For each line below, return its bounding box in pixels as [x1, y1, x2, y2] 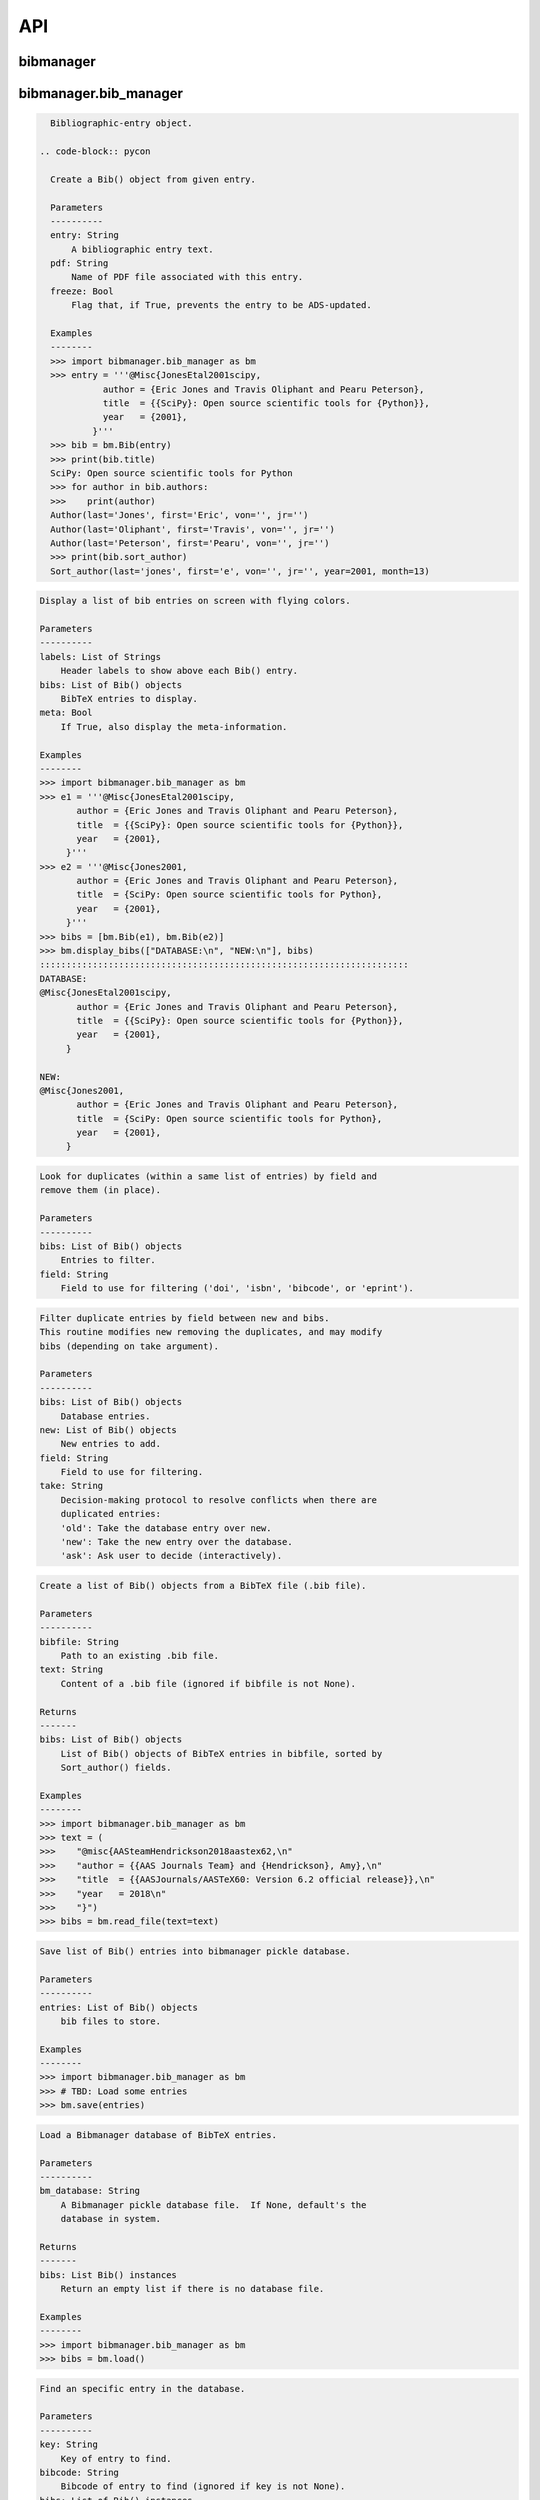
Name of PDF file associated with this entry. [71, 271, 304, 283]
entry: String [50, 230, 120, 241]
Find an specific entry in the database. [39, 2383, 246, 2394]
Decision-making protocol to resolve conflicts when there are [60, 1494, 378, 1505]
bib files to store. [60, 2015, 162, 2027]
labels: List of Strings [39, 651, 162, 662]
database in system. [60, 2213, 162, 2225]
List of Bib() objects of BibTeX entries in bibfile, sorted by [60, 1748, 383, 1759]
